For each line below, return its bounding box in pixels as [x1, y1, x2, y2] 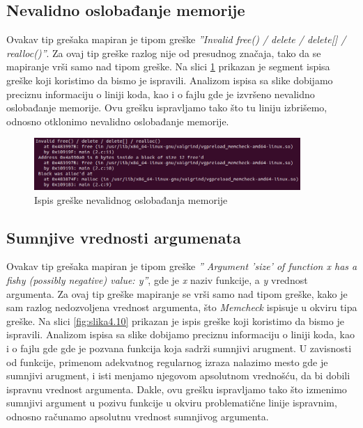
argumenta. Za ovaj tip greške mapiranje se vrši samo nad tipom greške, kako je [6, 286, 348, 301]
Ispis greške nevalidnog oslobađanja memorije [34, 192, 228, 207]
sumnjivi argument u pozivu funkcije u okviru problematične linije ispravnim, [6, 395, 337, 410]
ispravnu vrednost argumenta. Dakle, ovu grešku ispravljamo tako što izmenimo [6, 381, 347, 396]
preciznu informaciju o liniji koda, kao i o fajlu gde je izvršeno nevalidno [6, 86, 315, 101]
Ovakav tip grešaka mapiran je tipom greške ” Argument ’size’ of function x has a [6, 259, 357, 274]
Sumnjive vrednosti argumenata [6, 226, 241, 248]
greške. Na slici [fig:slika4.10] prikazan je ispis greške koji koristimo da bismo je [6, 313, 344, 328]
